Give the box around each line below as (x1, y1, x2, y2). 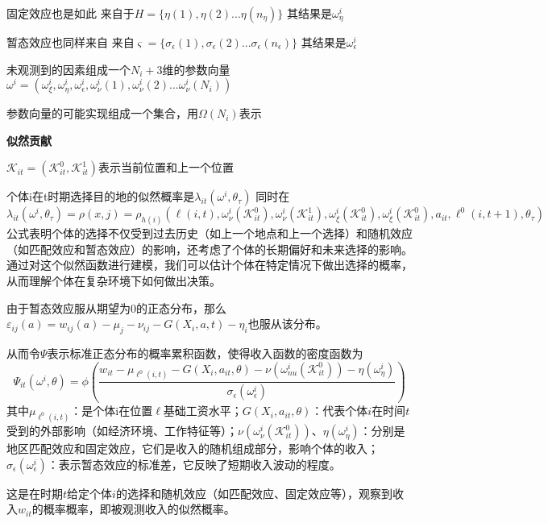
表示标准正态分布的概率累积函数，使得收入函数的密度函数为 (47, 345, 363, 361)
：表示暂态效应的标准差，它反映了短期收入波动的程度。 (47, 455, 341, 472)
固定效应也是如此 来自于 (6, 5, 135, 21)
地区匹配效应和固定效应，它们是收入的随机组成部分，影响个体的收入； (6, 440, 379, 457)
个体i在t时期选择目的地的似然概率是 (6, 188, 195, 205)
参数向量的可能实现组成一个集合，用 (6, 105, 198, 122)
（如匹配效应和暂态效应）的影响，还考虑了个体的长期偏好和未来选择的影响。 (6, 240, 413, 257)
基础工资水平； (163, 402, 243, 419)
